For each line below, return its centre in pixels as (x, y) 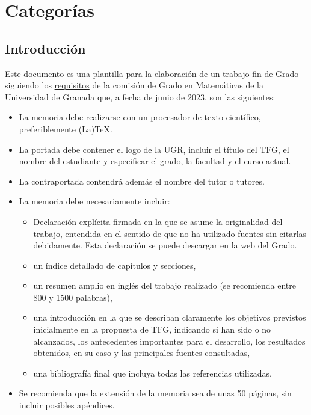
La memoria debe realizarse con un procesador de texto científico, (140, 117)
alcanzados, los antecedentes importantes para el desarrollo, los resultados (169, 341)
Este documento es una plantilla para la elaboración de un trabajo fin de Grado (152, 73)
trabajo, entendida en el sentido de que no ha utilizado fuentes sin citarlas (170, 233)
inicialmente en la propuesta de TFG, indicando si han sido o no (152, 329)
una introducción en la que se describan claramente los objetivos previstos (170, 317)
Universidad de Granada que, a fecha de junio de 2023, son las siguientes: (140, 97)
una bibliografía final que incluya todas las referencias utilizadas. (152, 373)
